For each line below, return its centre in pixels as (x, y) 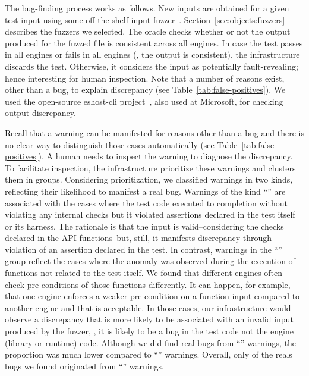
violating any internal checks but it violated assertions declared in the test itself (150, 214)
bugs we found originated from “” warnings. (84, 366)
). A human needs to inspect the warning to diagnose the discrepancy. (165, 156)
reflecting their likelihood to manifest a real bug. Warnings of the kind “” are (145, 191)
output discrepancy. (40, 113)
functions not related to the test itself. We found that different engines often (144, 273)
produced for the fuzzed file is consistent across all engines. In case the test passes (154, 43)
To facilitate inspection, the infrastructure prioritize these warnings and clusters (150, 167)
